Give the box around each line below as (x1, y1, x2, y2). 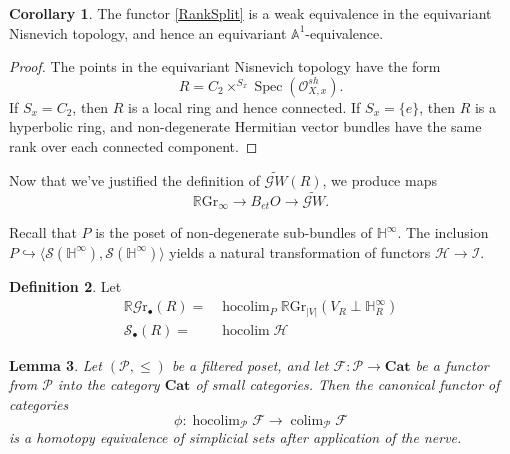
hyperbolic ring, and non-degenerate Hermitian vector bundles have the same (9, 116, 482, 137)
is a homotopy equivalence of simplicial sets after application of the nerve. (9, 427, 462, 448)
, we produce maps (322, 169, 437, 190)
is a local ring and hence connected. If (128, 96, 361, 117)
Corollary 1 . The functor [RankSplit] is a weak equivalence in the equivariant (9, 3, 492, 23)
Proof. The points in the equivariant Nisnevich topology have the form (9, 56, 441, 77)
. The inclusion (397, 222, 489, 243)
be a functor (415, 354, 489, 375)
